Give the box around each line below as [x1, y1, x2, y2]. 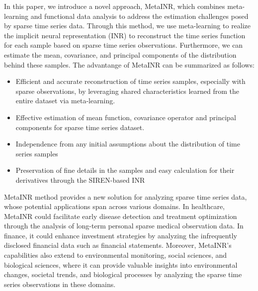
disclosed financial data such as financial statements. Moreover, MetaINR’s [4, 240, 232, 250]
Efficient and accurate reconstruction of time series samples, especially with [15, 76, 246, 86]
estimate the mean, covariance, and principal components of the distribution [4, 49, 237, 60]
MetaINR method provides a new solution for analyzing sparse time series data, [4, 191, 247, 202]
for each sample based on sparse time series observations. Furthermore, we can [4, 40, 243, 50]
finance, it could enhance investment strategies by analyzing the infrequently [4, 230, 237, 240]
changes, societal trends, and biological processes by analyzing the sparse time [4, 269, 242, 280]
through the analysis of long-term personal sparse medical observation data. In [4, 220, 244, 231]
